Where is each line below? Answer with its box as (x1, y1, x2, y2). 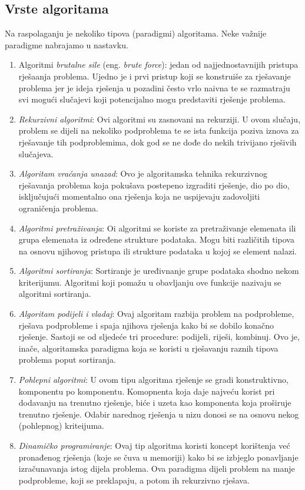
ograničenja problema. (18, 201, 98, 214)
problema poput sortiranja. (18, 353, 116, 366)
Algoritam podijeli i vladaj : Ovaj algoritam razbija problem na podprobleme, (18, 307, 294, 320)
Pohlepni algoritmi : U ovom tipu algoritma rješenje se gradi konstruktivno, (18, 373, 289, 386)
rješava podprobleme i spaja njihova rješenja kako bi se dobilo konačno (18, 319, 274, 331)
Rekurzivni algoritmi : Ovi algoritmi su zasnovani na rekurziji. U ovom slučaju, (18, 112, 301, 125)
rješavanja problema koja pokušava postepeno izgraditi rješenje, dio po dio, (18, 178, 290, 191)
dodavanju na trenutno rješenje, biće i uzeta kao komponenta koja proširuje (18, 396, 291, 409)
